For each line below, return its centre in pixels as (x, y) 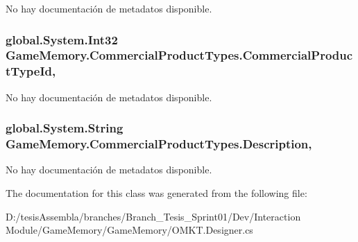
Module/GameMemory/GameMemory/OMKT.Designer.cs (129, 230)
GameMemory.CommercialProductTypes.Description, (159, 144)
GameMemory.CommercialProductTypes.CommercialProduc (179, 55)
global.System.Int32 (62, 39)
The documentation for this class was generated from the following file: (156, 192)
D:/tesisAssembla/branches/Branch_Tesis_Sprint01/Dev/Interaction (153, 216)
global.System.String (65, 128)
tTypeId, (31, 71)
